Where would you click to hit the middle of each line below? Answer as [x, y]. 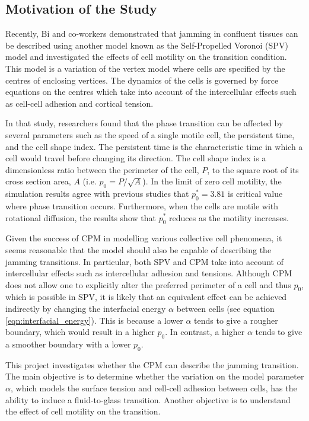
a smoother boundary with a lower [68, 344]
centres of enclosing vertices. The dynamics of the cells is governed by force [142, 80]
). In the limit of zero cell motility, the [212, 181]
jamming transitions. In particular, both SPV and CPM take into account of [144, 261]
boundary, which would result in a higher [80, 332]
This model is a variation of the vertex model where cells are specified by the [145, 68]
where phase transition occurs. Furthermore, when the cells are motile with [142, 205]
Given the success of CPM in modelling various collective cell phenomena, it [144, 238]
